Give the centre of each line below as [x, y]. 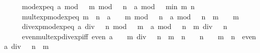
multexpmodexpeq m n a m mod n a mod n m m [130, 16]
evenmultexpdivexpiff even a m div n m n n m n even [139, 36]
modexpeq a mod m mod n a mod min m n [108, 6]
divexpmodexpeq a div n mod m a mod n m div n [124, 26]
